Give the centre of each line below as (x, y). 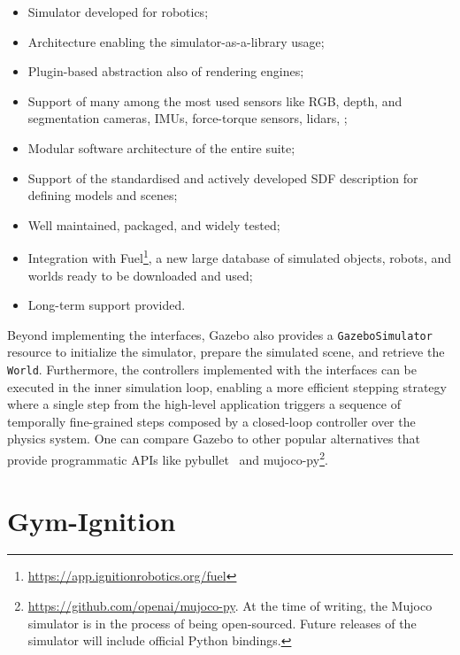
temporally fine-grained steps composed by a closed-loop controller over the (211, 421)
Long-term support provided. (107, 305)
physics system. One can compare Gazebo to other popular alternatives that (214, 439)
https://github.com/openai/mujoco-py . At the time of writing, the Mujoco (230, 606)
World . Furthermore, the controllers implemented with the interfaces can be (212, 370)
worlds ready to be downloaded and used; (140, 275)
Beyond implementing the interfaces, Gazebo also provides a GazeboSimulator (220, 334)
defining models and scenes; (103, 195)
